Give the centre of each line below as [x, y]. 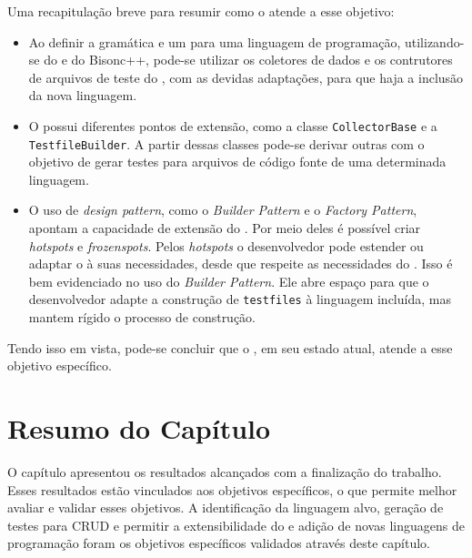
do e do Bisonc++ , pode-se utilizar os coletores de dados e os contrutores [248, 60]
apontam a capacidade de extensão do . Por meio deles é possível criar [225, 228]
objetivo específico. [60, 365]
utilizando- [434, 41]
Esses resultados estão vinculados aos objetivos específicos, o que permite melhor [232, 489]
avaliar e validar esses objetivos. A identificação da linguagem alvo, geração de [226, 507]
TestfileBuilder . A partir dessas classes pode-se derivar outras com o [226, 143]
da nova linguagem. [83, 95]
